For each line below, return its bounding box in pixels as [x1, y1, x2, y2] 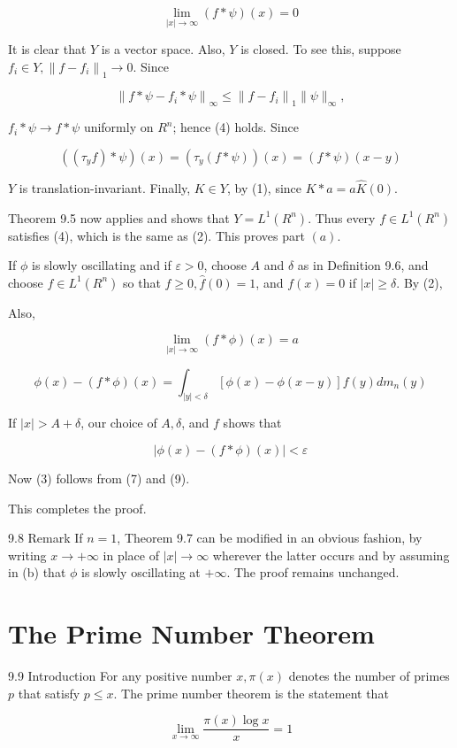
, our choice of [80, 413, 157, 432]
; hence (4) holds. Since [172, 118, 299, 136]
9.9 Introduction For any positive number [8, 667, 232, 685]
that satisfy [18, 683, 80, 702]
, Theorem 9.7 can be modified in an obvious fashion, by [117, 528, 423, 547]
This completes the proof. [8, 498, 147, 517]
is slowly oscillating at [81, 563, 201, 582]
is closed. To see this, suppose [240, 40, 401, 58]
